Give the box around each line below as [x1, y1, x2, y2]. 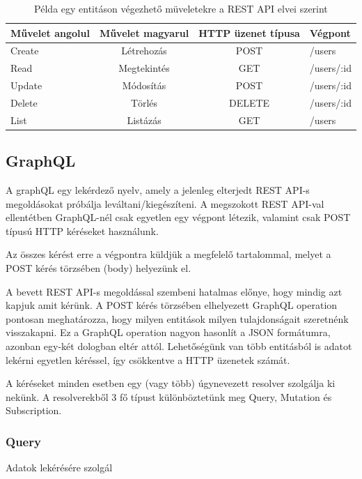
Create [10, 43, 39, 58]
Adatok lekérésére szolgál [6, 460, 113, 475]
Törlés [131, 95, 158, 109]
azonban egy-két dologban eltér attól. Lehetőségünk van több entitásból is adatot [6, 339, 352, 353]
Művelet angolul [10, 25, 90, 40]
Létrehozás [121, 43, 167, 58]
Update [10, 78, 42, 93]
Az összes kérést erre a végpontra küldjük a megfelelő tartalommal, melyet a [6, 247, 331, 261]
